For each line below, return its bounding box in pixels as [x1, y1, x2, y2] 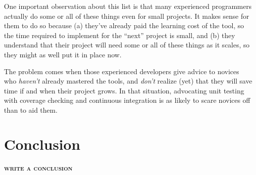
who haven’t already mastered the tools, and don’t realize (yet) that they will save [4, 76, 253, 86]
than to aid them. [4, 104, 58, 115]
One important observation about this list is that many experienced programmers [4, 1, 252, 11]
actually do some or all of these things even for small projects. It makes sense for [4, 10, 249, 21]
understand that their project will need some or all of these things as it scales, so [4, 40, 250, 50]
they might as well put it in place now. [4, 49, 122, 59]
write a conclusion [4, 162, 73, 173]
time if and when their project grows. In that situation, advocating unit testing [4, 85, 244, 95]
